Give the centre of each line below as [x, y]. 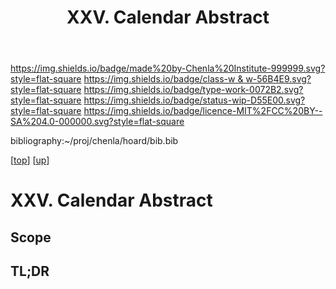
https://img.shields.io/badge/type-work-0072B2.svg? [193, 90]
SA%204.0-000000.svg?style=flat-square [97, 122]
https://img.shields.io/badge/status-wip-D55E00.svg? [194, 100]
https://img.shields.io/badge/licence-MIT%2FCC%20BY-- [203, 111]
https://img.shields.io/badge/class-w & [163, 79]
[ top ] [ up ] [30, 160]
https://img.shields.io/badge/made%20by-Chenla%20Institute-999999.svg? [168, 68]
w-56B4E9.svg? [278, 79]
